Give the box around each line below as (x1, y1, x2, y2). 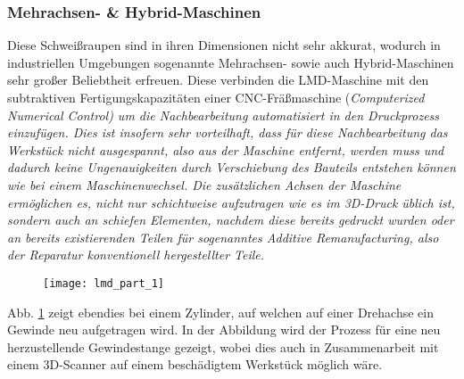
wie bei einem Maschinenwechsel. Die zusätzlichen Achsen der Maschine (7, 175, 402, 194)
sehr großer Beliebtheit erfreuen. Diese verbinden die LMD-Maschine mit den (7, 70, 429, 89)
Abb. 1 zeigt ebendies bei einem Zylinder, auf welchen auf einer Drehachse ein (7, 302, 435, 321)
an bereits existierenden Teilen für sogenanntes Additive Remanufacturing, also (7, 227, 439, 246)
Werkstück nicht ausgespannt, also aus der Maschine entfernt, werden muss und (7, 140, 444, 159)
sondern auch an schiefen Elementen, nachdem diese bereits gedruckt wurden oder (7, 210, 454, 229)
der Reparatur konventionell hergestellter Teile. (7, 245, 265, 264)
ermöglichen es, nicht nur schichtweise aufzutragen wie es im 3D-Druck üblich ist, (7, 193, 455, 211)
